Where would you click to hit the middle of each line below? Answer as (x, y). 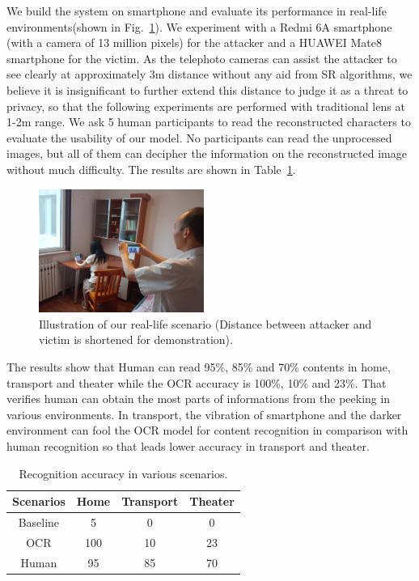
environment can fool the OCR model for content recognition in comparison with (207, 430)
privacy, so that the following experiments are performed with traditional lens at (206, 106)
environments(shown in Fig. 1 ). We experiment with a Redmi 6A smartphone (199, 26)
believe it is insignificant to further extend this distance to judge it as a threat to (207, 89)
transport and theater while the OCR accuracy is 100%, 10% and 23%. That (197, 382)
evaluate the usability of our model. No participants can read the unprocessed (199, 137)
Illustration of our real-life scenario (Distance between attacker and (205, 323)
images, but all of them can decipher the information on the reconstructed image (207, 153)
